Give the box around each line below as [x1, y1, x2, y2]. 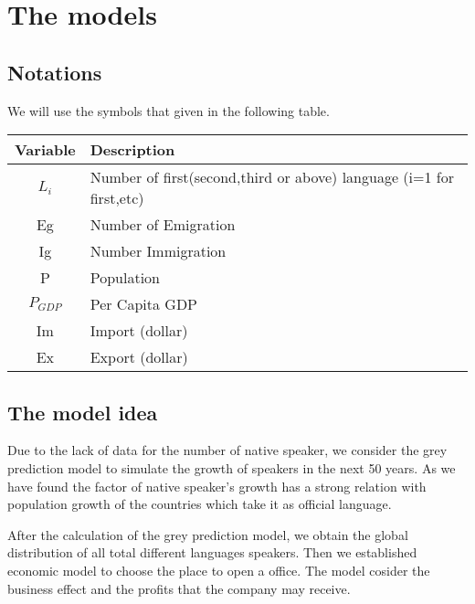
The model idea [7, 397, 158, 426]
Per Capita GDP [90, 293, 197, 315]
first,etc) [90, 187, 144, 209]
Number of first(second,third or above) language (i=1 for [90, 166, 454, 188]
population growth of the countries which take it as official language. [7, 494, 392, 514]
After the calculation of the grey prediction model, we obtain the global [7, 525, 408, 544]
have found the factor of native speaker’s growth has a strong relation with [7, 476, 427, 495]
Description [90, 139, 175, 161]
